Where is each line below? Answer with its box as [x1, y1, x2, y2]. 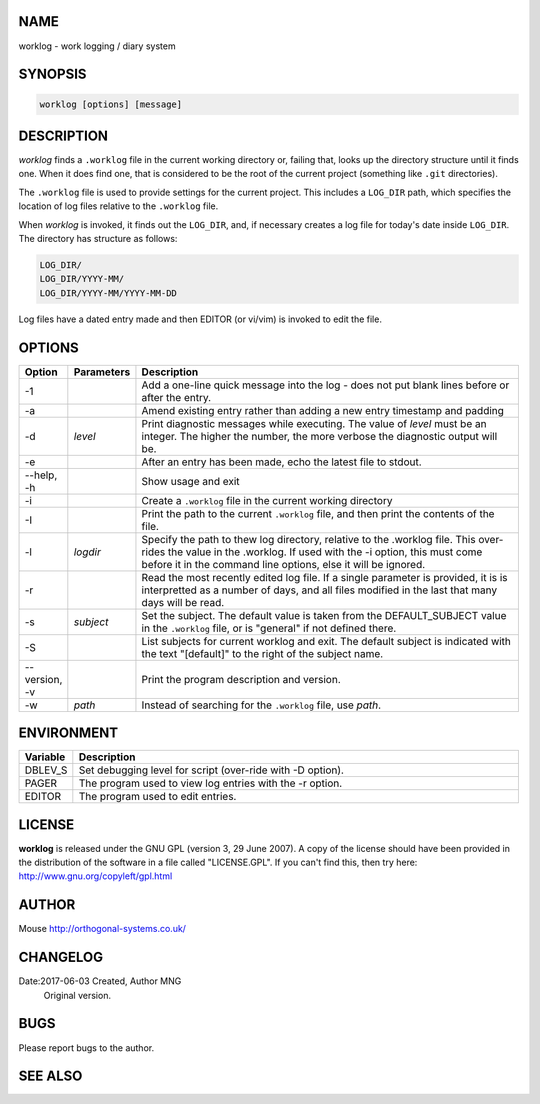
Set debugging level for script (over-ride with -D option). [78, 763, 345, 777]
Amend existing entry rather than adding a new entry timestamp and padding [141, 403, 505, 417]
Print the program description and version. [141, 672, 342, 686]
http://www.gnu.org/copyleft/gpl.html [18, 870, 173, 882]
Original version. [43, 989, 112, 1001]
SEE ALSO [18, 1068, 83, 1085]
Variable [24, 750, 66, 764]
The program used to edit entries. [78, 790, 237, 804]
